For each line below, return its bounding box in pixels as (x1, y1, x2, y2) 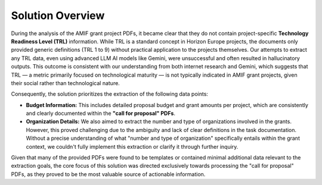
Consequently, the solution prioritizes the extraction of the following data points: (11, 90, 209, 98)
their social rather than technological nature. (11, 79, 120, 86)
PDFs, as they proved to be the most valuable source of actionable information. (11, 170, 206, 178)
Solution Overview (11, 9, 105, 22)
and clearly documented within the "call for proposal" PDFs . (26, 110, 176, 117)
